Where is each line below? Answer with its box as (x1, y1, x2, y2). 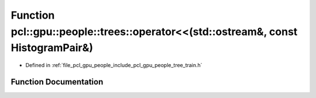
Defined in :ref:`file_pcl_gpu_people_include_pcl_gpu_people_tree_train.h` (25, 62, 202, 69)
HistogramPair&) (11, 41, 94, 55)
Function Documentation (11, 76, 104, 87)
